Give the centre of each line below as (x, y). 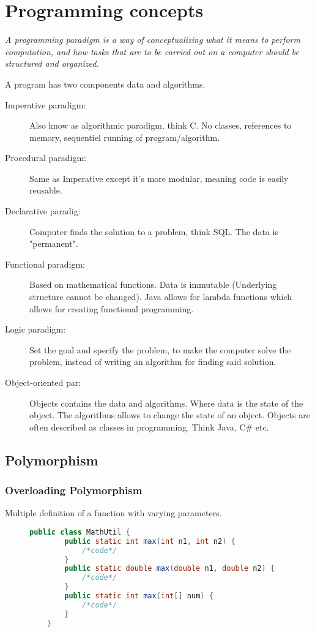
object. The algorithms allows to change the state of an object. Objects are (170, 415)
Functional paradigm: (45, 264)
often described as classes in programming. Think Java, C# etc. (149, 427)
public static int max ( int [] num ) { (139, 596)
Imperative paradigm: (46, 104)
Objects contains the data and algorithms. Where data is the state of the (166, 403)
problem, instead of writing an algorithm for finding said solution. (153, 362)
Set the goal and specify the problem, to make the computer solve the (160, 349)
